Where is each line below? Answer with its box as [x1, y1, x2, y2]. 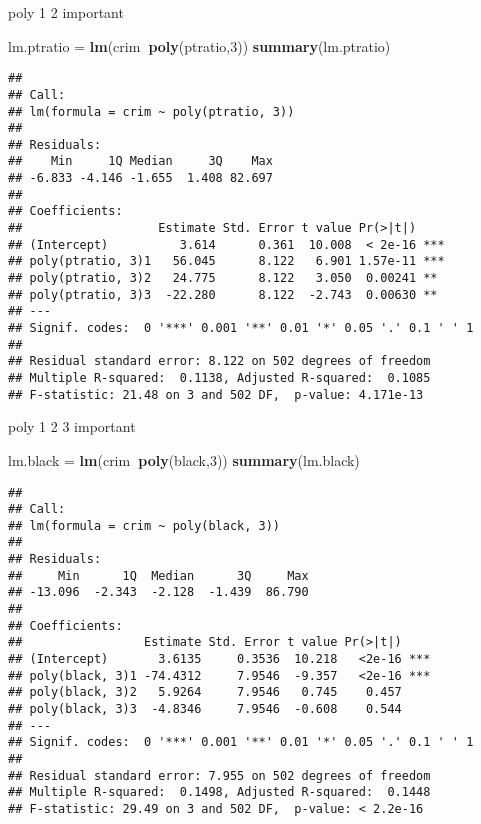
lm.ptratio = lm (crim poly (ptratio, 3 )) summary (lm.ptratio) [8, 35, 391, 56]
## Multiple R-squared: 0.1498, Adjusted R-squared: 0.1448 [8, 785, 431, 800]
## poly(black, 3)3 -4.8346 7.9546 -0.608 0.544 [8, 702, 402, 717]
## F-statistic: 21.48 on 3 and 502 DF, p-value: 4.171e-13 [8, 387, 424, 402]
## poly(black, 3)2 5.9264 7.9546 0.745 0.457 [8, 685, 402, 700]
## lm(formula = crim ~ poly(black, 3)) [8, 518, 281, 533]
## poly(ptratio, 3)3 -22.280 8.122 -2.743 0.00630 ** [8, 287, 438, 302]
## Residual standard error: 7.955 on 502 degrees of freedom [8, 768, 431, 783]
